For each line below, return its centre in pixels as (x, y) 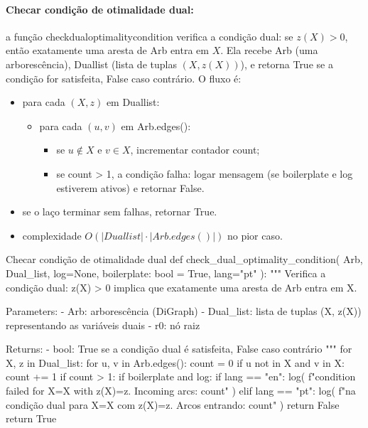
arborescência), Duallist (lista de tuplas (91, 64)
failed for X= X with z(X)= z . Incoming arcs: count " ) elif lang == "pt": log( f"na (181, 391)
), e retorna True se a (287, 64)
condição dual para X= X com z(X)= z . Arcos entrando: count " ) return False (173, 404)
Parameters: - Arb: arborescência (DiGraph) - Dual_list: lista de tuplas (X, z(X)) (184, 311)
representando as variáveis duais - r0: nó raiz (103, 325)
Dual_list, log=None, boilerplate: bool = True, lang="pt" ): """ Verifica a (166, 273)
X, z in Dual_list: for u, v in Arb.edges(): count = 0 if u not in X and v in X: (175, 362)
